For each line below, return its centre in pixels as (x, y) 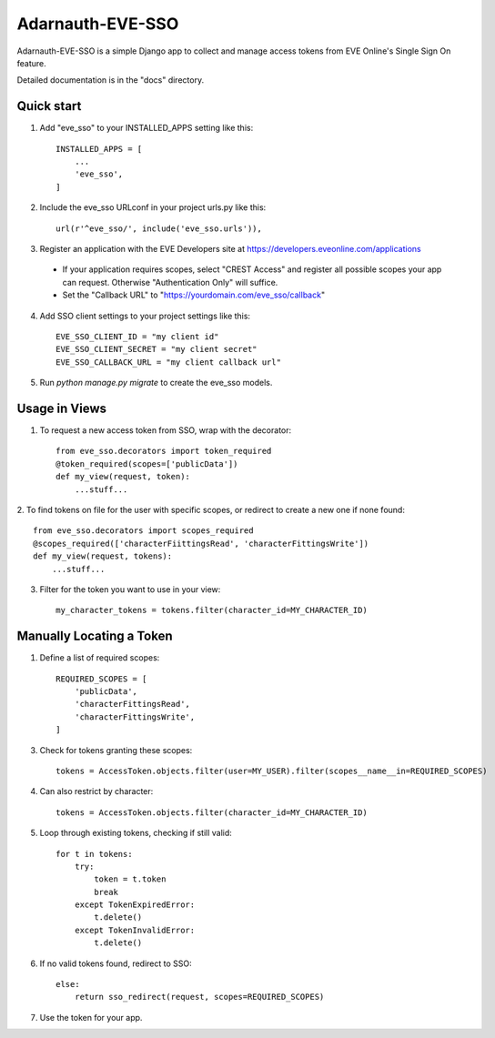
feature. (32, 63)
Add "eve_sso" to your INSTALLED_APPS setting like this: (146, 128)
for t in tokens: (94, 854)
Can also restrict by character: (96, 791)
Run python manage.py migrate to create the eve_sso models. (156, 383)
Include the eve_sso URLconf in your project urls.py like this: (153, 207)
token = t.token (130, 879)
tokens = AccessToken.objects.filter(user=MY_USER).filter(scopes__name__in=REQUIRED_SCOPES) (272, 771)
